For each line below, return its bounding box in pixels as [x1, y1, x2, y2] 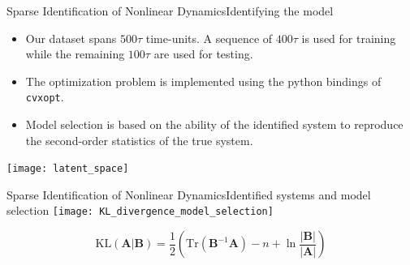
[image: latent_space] [6, 163, 129, 175]
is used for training [301, 29, 396, 46]
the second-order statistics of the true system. [25, 131, 253, 148]
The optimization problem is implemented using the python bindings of [25, 72, 382, 89]
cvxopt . [25, 88, 64, 105]
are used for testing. [153, 45, 253, 62]
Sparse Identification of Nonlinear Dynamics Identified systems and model [6, 186, 371, 203]
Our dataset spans [25, 29, 117, 46]
